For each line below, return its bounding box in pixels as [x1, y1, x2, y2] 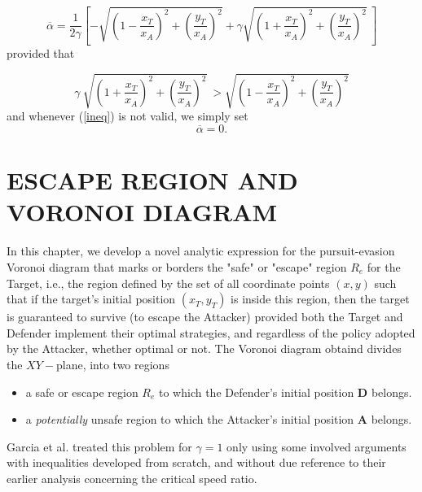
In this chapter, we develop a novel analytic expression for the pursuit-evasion [7, 242, 395, 259]
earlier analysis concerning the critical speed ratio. [7, 469, 257, 486]
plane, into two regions [55, 355, 169, 372]
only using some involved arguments [226, 438, 407, 455]
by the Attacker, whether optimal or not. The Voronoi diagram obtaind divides [7, 340, 402, 357]
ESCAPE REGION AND [7, 163, 298, 197]
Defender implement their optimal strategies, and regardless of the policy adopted [7, 324, 415, 341]
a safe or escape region [25, 383, 138, 400]
